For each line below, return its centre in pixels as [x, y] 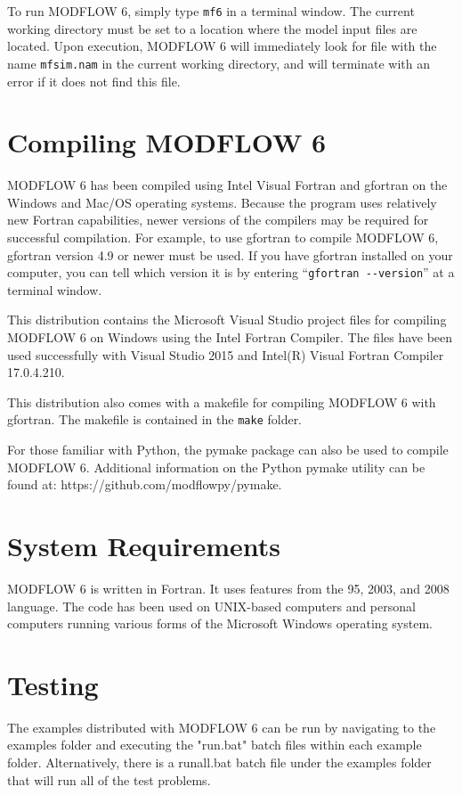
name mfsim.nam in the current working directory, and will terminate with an [219, 63]
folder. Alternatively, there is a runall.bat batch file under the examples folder [219, 762]
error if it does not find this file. [94, 81]
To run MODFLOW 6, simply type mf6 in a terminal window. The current [211, 11]
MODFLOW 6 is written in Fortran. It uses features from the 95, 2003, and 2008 [228, 588]
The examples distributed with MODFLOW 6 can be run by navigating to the [222, 727]
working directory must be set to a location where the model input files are [212, 28]
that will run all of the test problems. [109, 779]
